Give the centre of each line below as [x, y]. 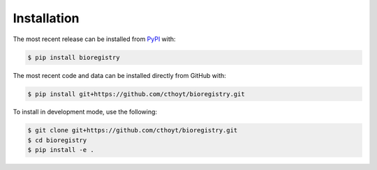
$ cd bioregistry [57, 140]
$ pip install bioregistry [74, 57]
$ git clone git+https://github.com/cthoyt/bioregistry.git [133, 130]
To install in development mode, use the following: [85, 112]
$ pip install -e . [61, 150]
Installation [46, 18]
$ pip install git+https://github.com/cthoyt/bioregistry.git [136, 94]
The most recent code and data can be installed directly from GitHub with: [119, 75]
